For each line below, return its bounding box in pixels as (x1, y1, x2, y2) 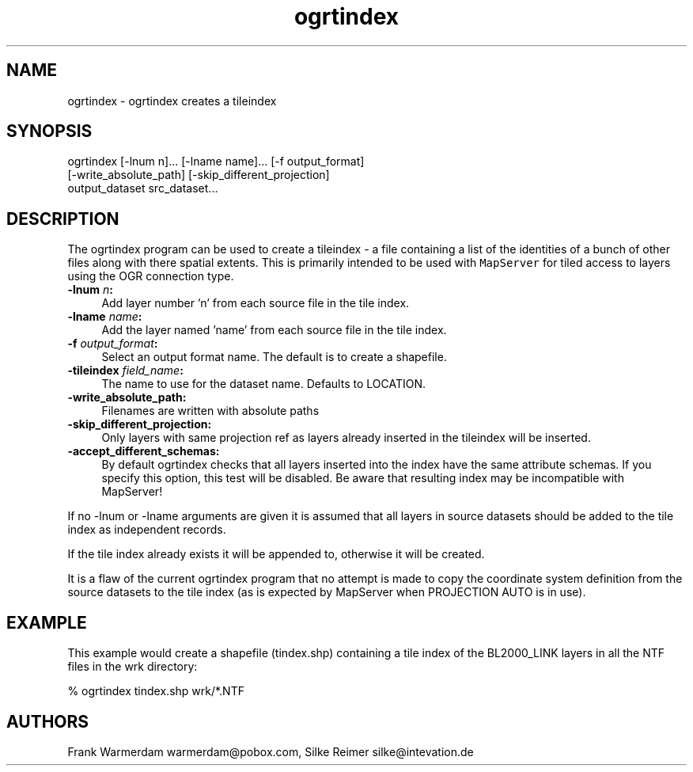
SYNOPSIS (6, 121, 93, 142)
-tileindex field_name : (67, 363, 184, 378)
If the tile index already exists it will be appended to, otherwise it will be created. (67, 547, 485, 561)
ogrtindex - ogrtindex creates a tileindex (67, 93, 277, 108)
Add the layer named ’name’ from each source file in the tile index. (101, 323, 447, 337)
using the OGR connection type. (67, 269, 234, 283)
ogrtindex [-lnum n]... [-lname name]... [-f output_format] (67, 154, 365, 169)
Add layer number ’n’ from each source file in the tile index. (101, 296, 410, 310)
